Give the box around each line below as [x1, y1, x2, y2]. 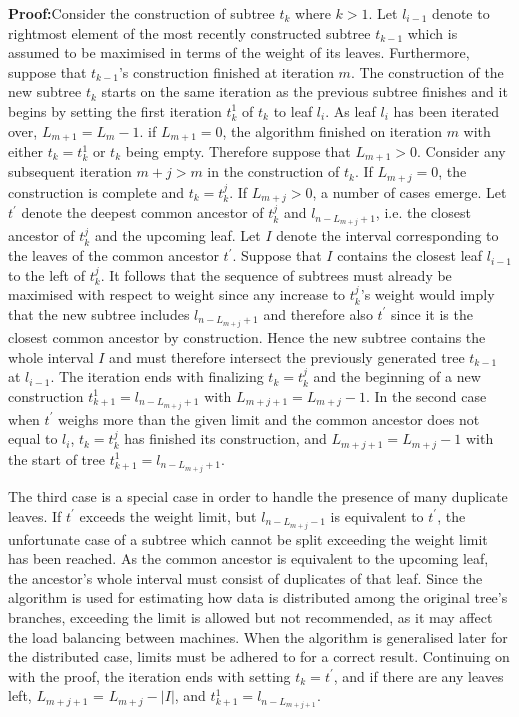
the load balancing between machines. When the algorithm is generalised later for [8, 626, 508, 647]
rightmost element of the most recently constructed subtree [8, 22, 371, 43]
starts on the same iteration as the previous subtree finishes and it [101, 81, 508, 102]
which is [407, 22, 458, 43]
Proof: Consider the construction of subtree [8, 3, 275, 23]
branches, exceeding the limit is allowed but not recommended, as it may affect [8, 607, 493, 628]
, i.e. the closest [375, 202, 471, 223]
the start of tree [8, 448, 105, 469]
